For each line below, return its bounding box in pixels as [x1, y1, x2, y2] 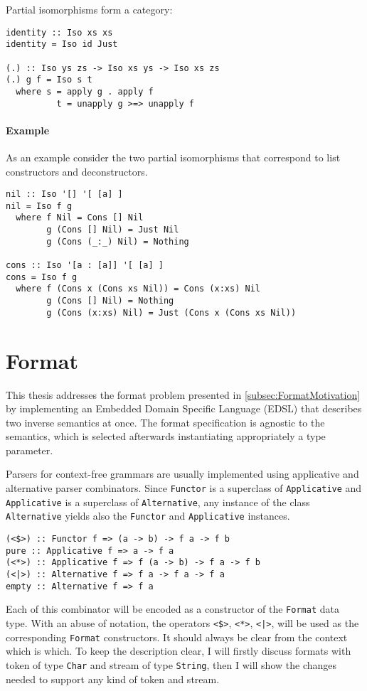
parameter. [6, 442, 53, 457]
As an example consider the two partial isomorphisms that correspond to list [6, 149, 341, 164]
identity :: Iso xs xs [6, 27, 113, 38]
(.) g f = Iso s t [6, 75, 92, 85]
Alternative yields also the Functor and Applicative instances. [6, 508, 290, 523]
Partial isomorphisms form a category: [6, 2, 173, 16]
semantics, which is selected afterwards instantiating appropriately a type [6, 429, 326, 444]
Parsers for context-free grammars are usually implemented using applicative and [6, 466, 359, 481]
